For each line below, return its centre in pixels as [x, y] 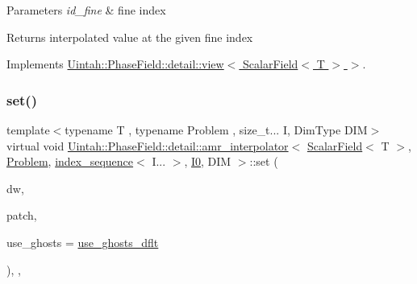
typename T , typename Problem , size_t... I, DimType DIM [216, 130]
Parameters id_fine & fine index [86, 10]
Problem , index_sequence [70, 161]
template [28, 130]
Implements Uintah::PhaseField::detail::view [115, 64]
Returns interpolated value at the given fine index [130, 37]
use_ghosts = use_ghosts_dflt [83, 242]
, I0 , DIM [208, 161]
